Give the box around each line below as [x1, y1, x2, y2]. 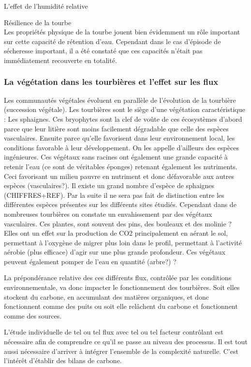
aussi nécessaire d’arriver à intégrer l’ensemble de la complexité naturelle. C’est [4, 346, 238, 356]
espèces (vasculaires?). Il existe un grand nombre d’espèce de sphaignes [4, 180, 215, 191]
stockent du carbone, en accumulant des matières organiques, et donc [4, 291, 209, 302]
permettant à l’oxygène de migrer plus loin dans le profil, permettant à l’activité [4, 237, 242, 247]
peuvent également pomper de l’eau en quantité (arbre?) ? [4, 256, 177, 266]
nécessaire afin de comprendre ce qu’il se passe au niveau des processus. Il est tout [4, 336, 248, 347]
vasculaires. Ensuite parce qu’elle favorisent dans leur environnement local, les [4, 133, 235, 143]
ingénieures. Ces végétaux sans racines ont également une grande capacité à [4, 152, 228, 162]
